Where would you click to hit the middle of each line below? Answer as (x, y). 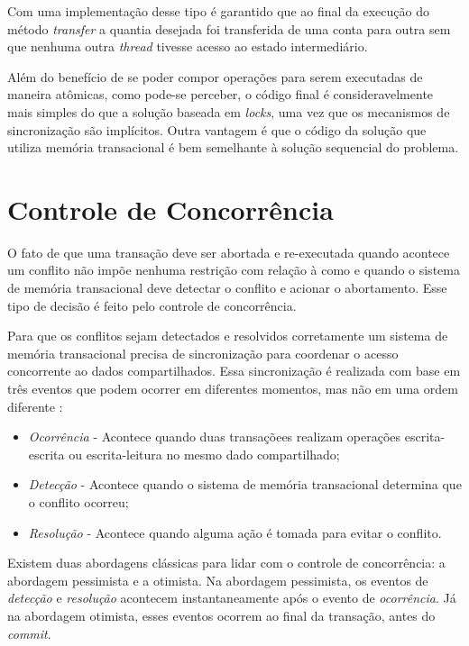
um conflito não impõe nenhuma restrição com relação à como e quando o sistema (234, 270)
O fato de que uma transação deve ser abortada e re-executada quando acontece (229, 252)
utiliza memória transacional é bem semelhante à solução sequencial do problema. (233, 147)
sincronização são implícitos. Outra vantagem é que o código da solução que (217, 129)
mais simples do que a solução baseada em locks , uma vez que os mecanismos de (229, 111)
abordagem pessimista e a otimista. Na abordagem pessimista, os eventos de (218, 580)
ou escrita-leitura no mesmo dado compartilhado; (204, 454)
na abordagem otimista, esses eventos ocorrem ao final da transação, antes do (221, 615)
